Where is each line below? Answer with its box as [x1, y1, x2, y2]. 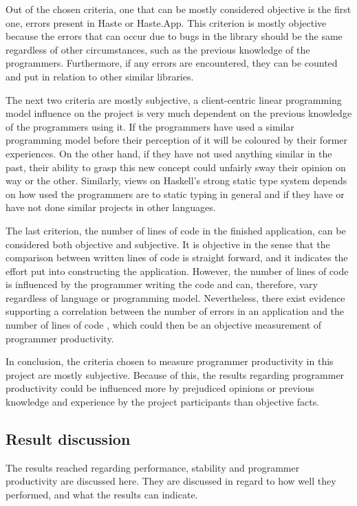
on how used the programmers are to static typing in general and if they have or [6, 186, 345, 201]
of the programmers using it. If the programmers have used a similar [6, 119, 294, 133]
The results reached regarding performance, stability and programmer [6, 460, 300, 474]
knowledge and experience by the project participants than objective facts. [6, 395, 320, 409]
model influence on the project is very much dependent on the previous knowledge [6, 106, 352, 120]
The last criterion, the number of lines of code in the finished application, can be [6, 223, 346, 237]
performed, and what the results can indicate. [6, 487, 198, 502]
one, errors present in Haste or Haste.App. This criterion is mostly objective [6, 15, 327, 30]
